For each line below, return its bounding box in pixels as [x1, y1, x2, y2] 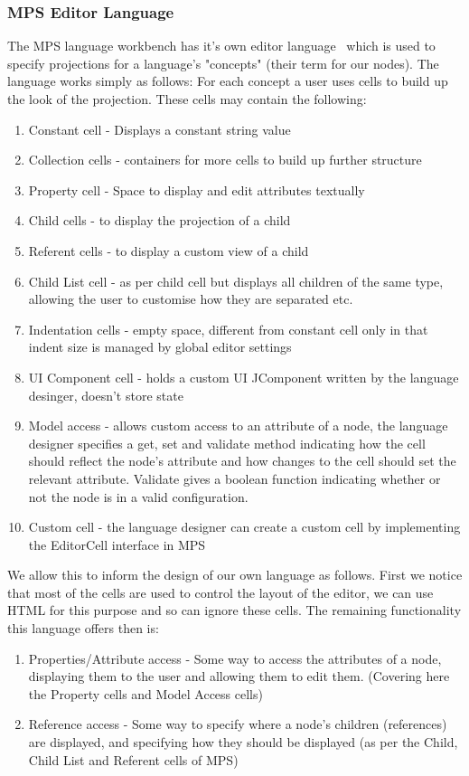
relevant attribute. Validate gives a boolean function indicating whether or [28, 468, 441, 487]
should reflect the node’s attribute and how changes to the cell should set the [28, 451, 456, 470]
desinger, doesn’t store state [28, 385, 183, 404]
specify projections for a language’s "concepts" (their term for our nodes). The [7, 53, 439, 72]
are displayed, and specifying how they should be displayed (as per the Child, [28, 733, 458, 752]
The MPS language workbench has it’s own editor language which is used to [7, 36, 436, 55]
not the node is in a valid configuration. [28, 487, 249, 506]
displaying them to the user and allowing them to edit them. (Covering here [28, 667, 450, 686]
